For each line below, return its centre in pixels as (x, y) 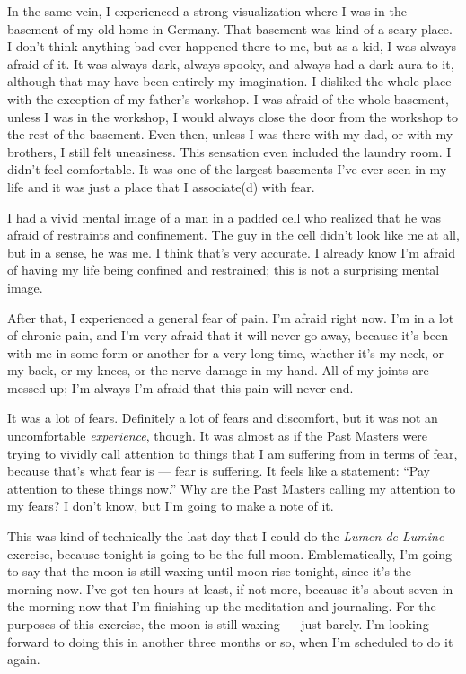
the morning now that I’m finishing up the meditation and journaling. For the (222, 606)
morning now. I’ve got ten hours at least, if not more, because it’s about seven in (230, 588)
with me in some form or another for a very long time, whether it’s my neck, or (226, 352)
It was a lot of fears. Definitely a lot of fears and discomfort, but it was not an (223, 418)
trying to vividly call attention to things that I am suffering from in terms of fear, (233, 453)
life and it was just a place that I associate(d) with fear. (161, 186)
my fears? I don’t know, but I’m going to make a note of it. (171, 506)
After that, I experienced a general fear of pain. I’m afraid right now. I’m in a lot (231, 317)
